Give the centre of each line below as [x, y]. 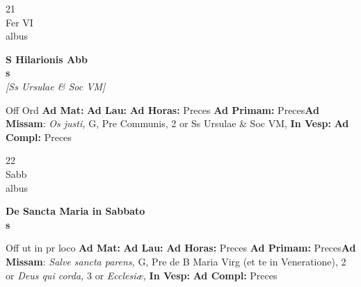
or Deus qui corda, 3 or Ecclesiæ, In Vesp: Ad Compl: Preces [142, 275]
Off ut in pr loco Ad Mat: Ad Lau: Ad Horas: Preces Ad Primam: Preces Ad [181, 248]
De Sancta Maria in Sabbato [75, 211]
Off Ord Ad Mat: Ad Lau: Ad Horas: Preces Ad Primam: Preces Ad [162, 109]
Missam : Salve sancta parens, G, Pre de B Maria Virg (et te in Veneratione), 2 [176, 261]
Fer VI [19, 22]
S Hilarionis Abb [47, 59]
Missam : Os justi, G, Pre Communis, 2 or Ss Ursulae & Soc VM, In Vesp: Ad [177, 123]
